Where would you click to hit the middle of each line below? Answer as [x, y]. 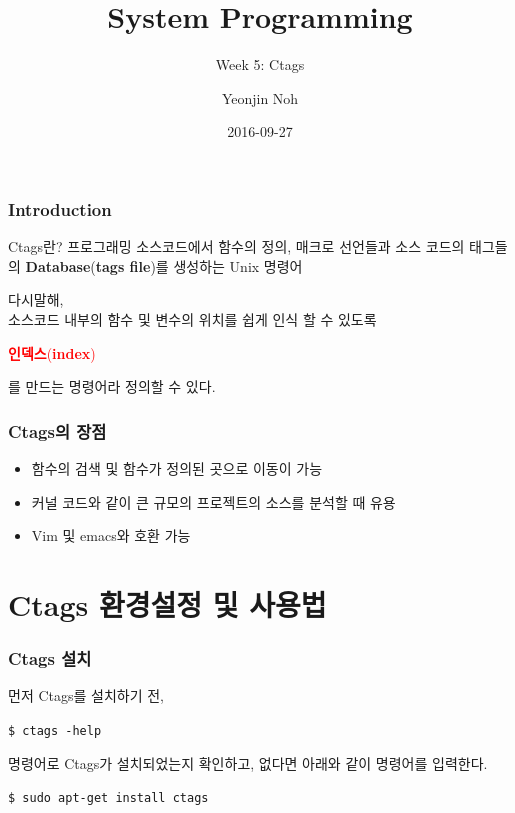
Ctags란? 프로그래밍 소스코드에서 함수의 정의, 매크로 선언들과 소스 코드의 [236, 246]
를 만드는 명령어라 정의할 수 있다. [112, 386]
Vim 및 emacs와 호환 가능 [111, 535]
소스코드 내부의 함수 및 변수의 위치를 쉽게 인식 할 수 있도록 [192, 318]
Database [58, 265]
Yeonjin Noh [260, 97]
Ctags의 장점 [57, 430]
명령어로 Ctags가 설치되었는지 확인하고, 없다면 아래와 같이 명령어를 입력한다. [248, 762]
